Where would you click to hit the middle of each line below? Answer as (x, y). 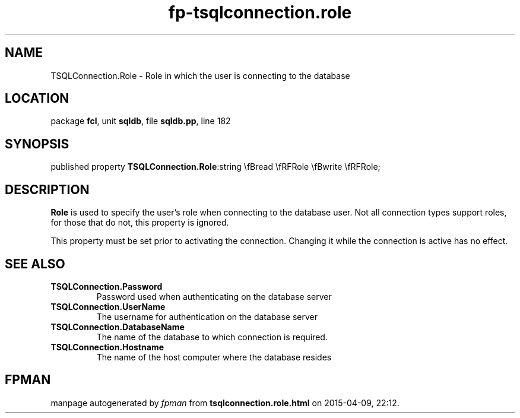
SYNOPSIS (37, 144)
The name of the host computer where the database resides (214, 357)
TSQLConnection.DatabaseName (118, 327)
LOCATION (37, 99)
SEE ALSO (35, 264)
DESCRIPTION (47, 189)
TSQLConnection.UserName (108, 306)
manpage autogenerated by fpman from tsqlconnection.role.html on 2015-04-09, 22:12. (225, 403)
